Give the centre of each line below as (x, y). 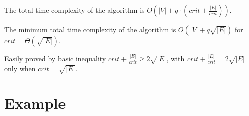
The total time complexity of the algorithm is (74, 10)
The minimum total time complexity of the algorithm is (90, 29)
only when (20, 69)
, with (176, 59)
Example (35, 103)
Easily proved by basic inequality (55, 59)
